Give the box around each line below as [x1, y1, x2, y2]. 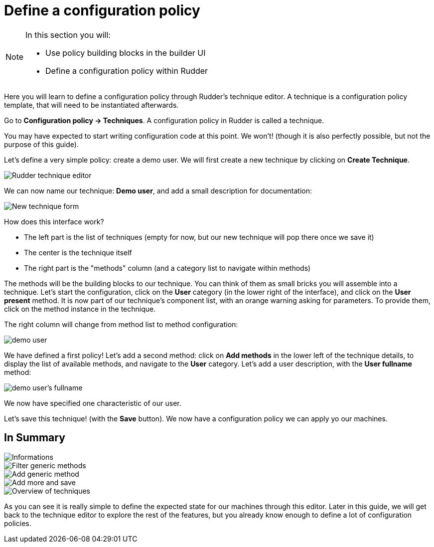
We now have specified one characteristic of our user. [4, 398, 181, 407]
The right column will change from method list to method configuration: [4, 320, 238, 329]
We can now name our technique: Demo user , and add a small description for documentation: [4, 186, 312, 195]
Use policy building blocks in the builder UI [45, 47, 206, 58]
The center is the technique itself [24, 248, 132, 257]
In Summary [4, 431, 65, 444]
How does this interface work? [4, 217, 104, 226]
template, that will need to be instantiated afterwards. [4, 100, 179, 109]
